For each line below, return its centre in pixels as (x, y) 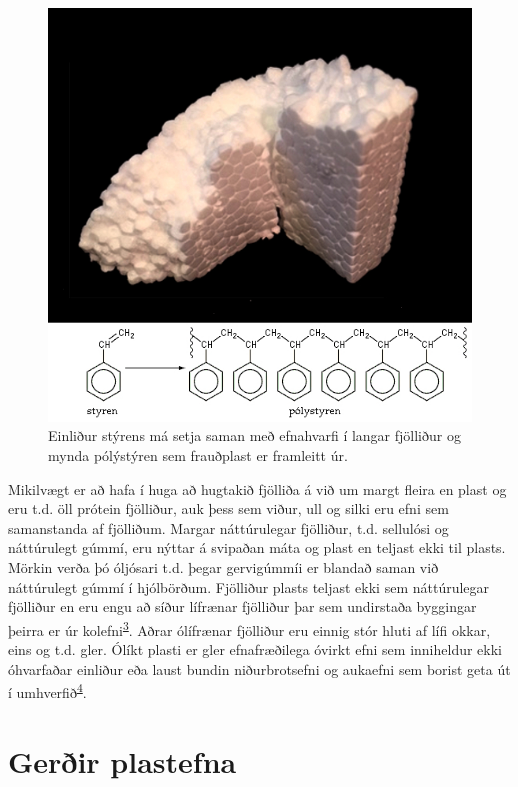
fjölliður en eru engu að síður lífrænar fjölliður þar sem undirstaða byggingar (242, 606)
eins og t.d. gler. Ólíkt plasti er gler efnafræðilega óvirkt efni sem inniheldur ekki (255, 648)
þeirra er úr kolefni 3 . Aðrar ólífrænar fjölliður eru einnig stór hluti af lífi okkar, (249, 628)
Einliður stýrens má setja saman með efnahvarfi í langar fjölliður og (254, 435)
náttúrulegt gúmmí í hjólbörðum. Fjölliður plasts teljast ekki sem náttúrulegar (249, 586)
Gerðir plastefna (122, 760)
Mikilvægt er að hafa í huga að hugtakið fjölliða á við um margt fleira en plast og (257, 488)
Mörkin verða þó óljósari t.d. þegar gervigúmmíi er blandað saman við (223, 566)
